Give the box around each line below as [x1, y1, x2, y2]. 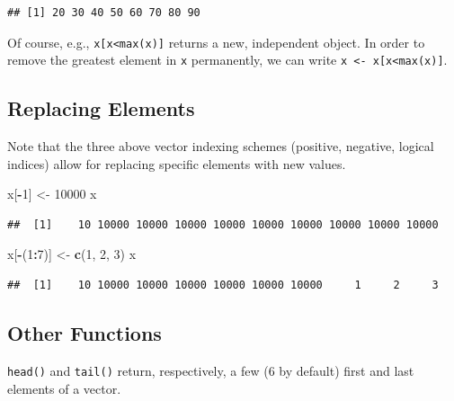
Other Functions [7, 319, 162, 347]
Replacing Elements [7, 94, 195, 122]
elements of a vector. [7, 379, 121, 397]
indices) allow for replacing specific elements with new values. [7, 154, 346, 173]
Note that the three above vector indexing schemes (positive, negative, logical [7, 137, 434, 156]
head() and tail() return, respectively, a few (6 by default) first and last [7, 361, 414, 379]
